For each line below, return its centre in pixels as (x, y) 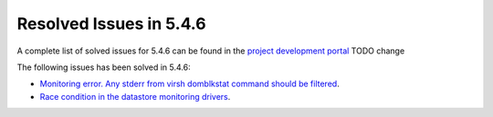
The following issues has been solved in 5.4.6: (104, 67)
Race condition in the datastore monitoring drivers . (135, 96)
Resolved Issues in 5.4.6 (111, 24)
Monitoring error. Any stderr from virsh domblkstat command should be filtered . (189, 84)
